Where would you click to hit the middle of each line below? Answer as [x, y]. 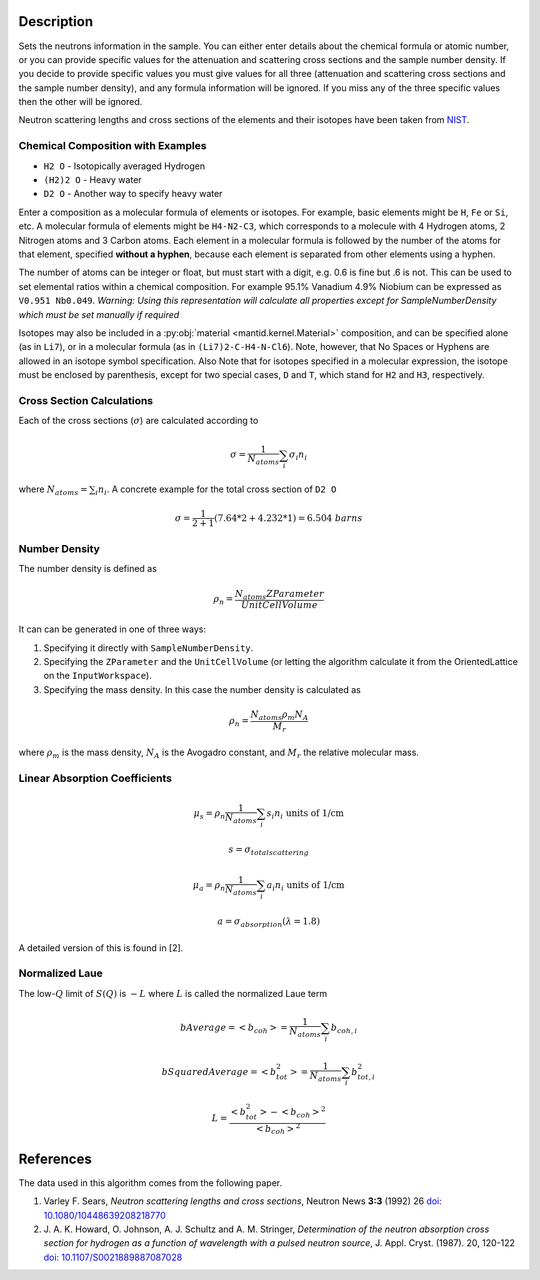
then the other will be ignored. [80, 102]
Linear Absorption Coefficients [95, 778]
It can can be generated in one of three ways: [112, 629]
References [55, 1158]
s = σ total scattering [269, 850]
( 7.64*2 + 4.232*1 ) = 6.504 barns [288, 518]
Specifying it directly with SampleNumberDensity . [148, 647]
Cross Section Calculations [86, 400]
